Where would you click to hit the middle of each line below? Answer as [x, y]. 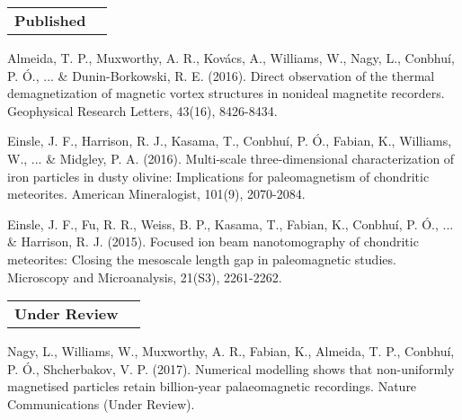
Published [50, 20]
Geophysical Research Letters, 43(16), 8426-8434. [142, 110]
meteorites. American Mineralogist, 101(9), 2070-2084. [156, 194]
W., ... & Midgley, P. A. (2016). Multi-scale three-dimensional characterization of [231, 158]
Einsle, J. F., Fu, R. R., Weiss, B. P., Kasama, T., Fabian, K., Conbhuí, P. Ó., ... [231, 223]
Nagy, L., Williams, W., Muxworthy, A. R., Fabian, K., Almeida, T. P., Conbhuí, [231, 351]
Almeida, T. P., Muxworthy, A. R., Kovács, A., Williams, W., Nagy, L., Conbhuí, [231, 58]
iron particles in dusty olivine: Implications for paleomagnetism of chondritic [218, 176]
